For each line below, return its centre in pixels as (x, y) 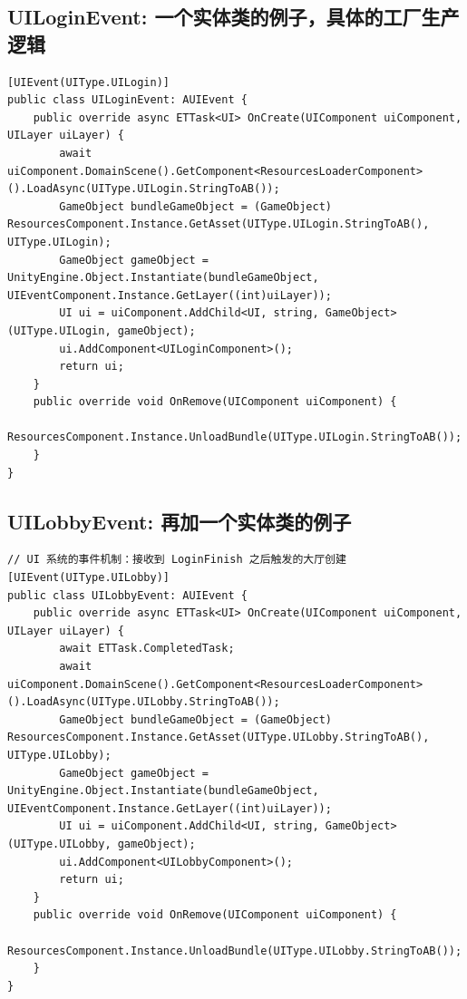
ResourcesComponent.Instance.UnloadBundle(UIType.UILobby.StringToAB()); (235, 951)
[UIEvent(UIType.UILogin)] (88, 82)
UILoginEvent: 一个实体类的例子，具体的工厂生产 (233, 17)
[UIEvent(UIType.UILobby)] (88, 578)
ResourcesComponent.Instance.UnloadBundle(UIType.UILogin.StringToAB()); (235, 437)
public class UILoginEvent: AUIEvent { (127, 100)
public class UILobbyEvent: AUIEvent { (127, 595)
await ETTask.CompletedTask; (147, 649)
